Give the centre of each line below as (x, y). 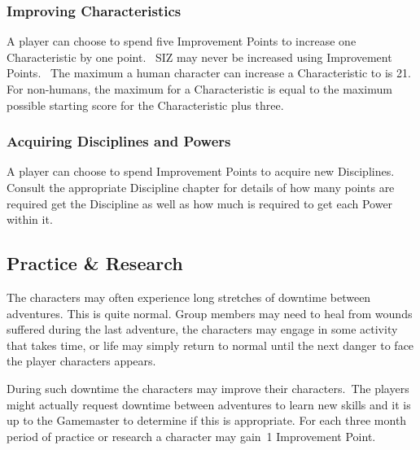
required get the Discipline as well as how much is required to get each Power (200, 203)
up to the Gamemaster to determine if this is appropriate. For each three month (207, 420)
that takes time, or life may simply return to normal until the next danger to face (210, 345)
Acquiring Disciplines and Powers (119, 141)
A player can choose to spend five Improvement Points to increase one (182, 41)
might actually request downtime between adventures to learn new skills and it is (209, 404)
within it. (30, 219)
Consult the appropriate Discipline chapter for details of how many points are (201, 187)
